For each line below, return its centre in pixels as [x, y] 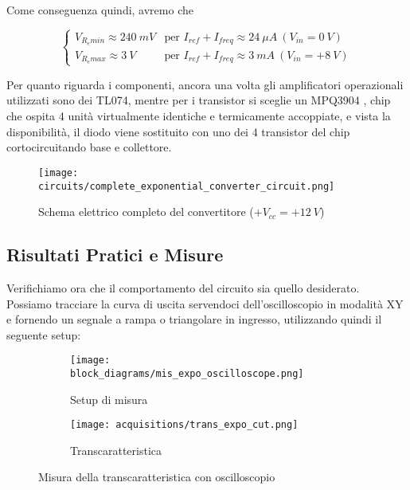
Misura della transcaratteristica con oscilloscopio [157, 477]
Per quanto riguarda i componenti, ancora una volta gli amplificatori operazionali [205, 84]
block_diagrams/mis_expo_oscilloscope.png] [187, 373]
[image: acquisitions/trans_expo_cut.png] [184, 425]
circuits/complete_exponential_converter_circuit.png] [187, 186]
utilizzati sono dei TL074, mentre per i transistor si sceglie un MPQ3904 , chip [199, 100]
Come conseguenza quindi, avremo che [100, 10]
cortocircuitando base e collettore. [89, 147]
